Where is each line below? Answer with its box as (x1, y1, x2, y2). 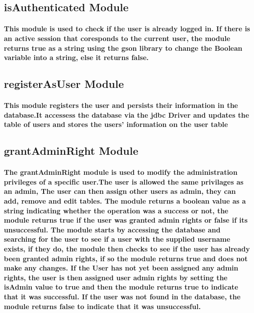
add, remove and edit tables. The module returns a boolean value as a (4, 196, 246, 206)
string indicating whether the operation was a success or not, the (4, 205, 229, 215)
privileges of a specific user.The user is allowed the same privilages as (4, 176, 244, 187)
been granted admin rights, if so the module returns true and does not (4, 253, 248, 263)
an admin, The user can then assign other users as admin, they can (4, 186, 236, 196)
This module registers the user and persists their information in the (4, 100, 238, 110)
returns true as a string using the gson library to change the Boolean (4, 42, 243, 53)
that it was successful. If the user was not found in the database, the (4, 292, 241, 301)
